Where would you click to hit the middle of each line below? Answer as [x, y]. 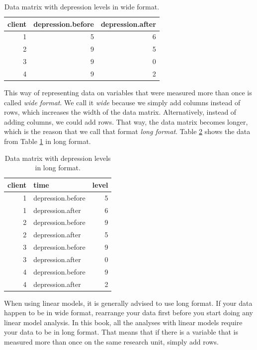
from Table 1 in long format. [47, 141]
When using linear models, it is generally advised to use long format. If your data [128, 303]
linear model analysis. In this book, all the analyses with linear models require [123, 322]
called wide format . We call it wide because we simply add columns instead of [122, 102]
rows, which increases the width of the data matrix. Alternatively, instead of [120, 112]
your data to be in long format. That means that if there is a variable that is [121, 332]
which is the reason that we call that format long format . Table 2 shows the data [127, 131]
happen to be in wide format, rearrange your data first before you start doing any [129, 313]
